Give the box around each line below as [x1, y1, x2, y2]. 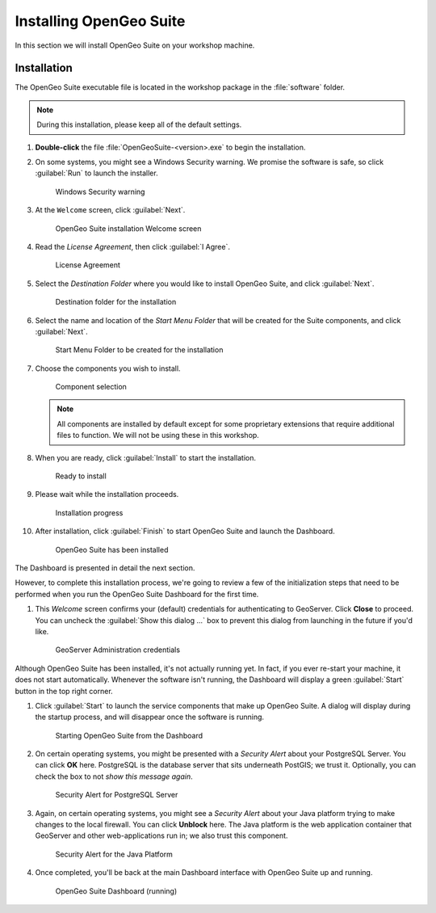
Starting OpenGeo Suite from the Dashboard [55, 730, 203, 740]
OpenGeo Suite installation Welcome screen [55, 223, 202, 234]
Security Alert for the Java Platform [55, 849, 174, 859]
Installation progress [55, 507, 124, 517]
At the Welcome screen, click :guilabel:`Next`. [35, 205, 186, 215]
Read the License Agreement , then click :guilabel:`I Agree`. [35, 242, 230, 251]
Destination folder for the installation [55, 297, 177, 307]
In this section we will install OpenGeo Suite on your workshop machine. [15, 40, 255, 50]
